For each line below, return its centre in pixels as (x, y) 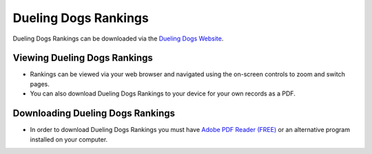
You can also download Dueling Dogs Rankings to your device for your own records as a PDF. (163, 93)
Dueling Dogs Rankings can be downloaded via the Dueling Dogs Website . (118, 38)
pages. (40, 84)
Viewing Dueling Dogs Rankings (83, 58)
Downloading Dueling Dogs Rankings (94, 113)
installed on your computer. (69, 139)
